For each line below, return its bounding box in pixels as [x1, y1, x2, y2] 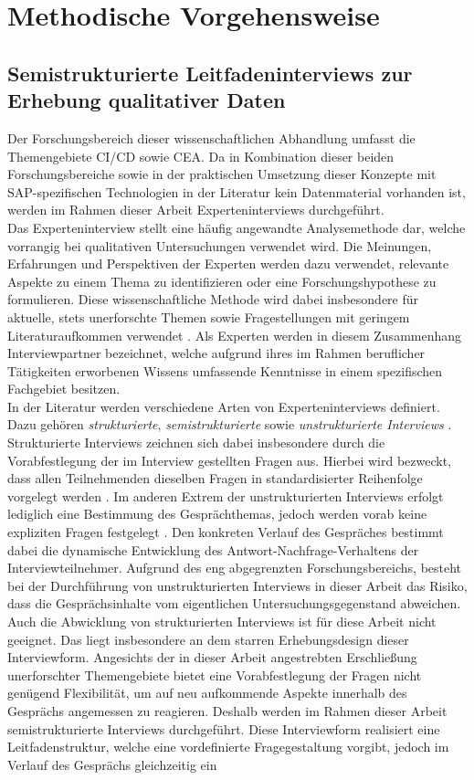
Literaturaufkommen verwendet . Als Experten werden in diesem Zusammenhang [7, 325, 462, 344]
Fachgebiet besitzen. [7, 379, 121, 398]
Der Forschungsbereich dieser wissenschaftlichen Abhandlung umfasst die [7, 128, 416, 147]
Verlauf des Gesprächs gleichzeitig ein [7, 754, 217, 774]
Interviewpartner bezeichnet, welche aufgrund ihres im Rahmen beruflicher [7, 343, 426, 363]
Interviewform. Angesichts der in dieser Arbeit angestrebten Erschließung [7, 648, 417, 667]
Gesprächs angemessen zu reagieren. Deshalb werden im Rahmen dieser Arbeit [7, 701, 448, 720]
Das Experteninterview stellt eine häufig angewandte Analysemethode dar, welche [7, 217, 466, 237]
